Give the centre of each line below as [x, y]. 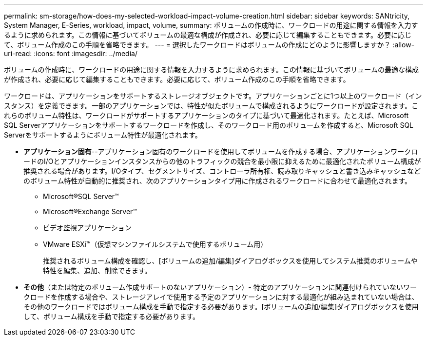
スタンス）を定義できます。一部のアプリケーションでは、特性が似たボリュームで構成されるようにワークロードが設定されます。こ [211, 106]
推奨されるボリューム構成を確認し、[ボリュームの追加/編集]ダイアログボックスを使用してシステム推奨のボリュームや [230, 261]
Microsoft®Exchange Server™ [90, 211]
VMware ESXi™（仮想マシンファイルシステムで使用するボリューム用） [155, 244]
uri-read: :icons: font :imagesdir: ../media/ [71, 53]
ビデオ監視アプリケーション [87, 228]
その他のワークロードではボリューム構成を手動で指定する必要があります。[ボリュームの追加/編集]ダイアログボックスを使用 [221, 307]
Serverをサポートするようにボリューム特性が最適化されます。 [103, 135]
